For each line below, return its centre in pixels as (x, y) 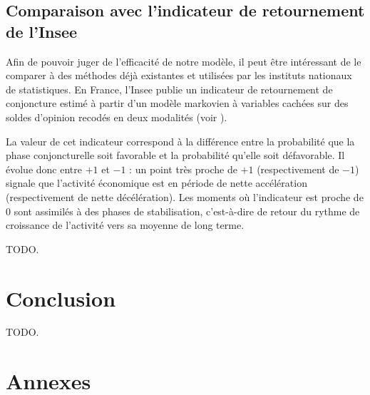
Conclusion (61, 298)
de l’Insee (42, 31)
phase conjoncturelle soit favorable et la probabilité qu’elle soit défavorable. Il (175, 155)
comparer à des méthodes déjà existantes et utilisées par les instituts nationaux (179, 75)
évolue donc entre (44, 169)
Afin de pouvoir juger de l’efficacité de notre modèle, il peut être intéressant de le (184, 61)
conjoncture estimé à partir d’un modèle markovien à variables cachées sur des (177, 103)
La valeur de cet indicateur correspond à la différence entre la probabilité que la (180, 141)
